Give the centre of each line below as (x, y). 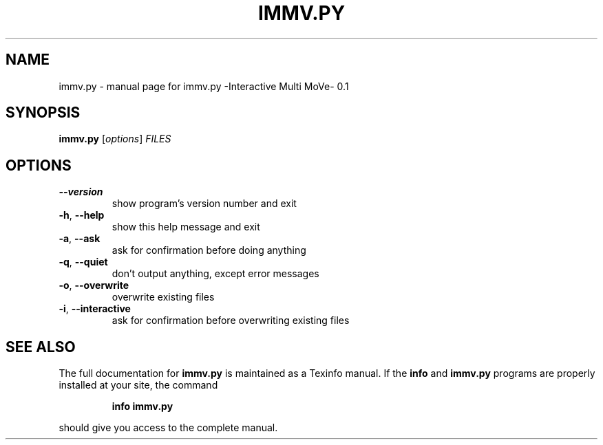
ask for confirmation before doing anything (209, 250)
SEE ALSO (41, 347)
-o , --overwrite (94, 285)
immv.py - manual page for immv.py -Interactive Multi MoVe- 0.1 (204, 86)
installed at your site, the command (138, 385)
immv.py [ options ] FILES (115, 139)
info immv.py (142, 406)
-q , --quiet (83, 262)
